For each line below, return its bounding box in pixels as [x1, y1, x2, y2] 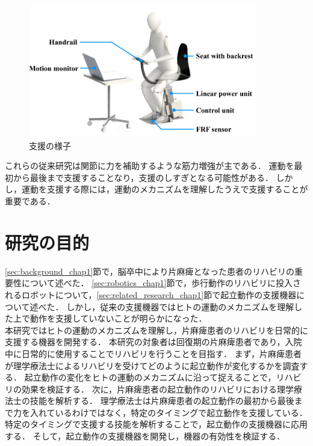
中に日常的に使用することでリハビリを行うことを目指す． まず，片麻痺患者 [5, 347, 302, 359]
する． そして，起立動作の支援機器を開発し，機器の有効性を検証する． [5, 430, 285, 442]
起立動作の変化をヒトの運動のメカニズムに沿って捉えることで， [24, 371, 276, 383]
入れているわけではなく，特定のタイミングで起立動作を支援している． [29, 406, 308, 418]
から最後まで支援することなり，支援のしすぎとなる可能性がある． [13, 171, 273, 183]
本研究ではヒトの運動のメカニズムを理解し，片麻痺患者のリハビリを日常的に [5, 323, 308, 336]
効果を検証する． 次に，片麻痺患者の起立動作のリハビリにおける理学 [21, 382, 294, 395]
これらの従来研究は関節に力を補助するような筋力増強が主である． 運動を [5, 159, 294, 172]
